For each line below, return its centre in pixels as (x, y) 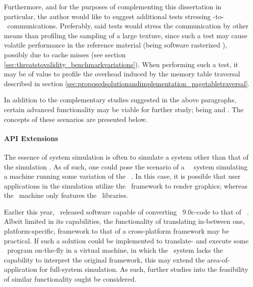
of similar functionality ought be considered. (70, 279)
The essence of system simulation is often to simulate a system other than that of (126, 156)
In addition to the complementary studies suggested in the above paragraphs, (120, 100)
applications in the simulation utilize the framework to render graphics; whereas (126, 185)
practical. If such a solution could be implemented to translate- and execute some (126, 240)
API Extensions (31, 138)
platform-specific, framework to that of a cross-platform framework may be (116, 231)
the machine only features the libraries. (66, 195)
